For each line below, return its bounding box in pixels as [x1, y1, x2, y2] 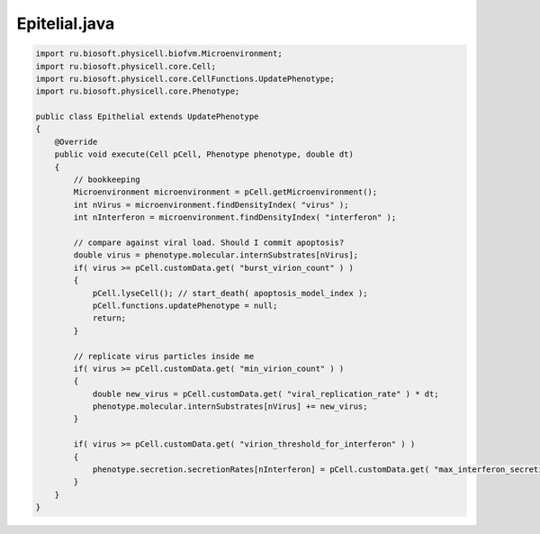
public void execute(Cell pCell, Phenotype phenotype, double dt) [54, 149, 355, 159]
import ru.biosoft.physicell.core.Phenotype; [35, 86, 240, 96]
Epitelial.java [16, 14, 115, 33]
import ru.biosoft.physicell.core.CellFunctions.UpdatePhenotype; [35, 73, 335, 84]
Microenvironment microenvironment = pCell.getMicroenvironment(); [73, 187, 378, 197]
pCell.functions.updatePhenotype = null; [92, 300, 278, 311]
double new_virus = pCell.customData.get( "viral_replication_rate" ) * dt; [92, 388, 440, 399]
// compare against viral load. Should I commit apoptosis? [73, 238, 345, 248]
